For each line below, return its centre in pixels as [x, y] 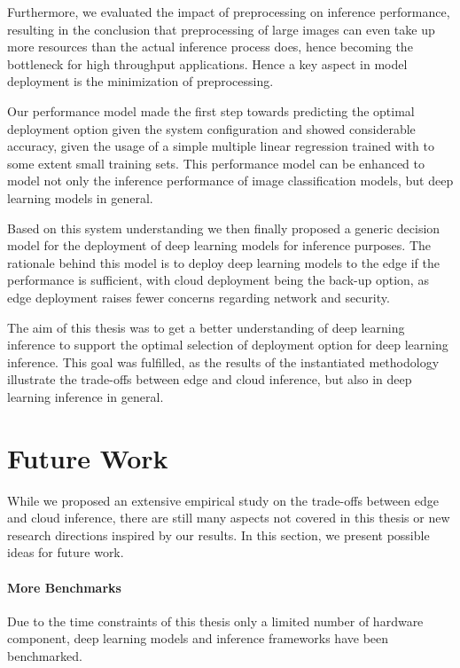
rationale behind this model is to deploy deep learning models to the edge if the [223, 262]
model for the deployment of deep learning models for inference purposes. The [219, 245]
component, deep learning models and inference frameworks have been [198, 638]
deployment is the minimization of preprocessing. [140, 81]
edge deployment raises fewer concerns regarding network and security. [199, 297]
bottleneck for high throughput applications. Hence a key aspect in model [207, 63]
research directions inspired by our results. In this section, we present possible [218, 534]
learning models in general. [80, 197]
